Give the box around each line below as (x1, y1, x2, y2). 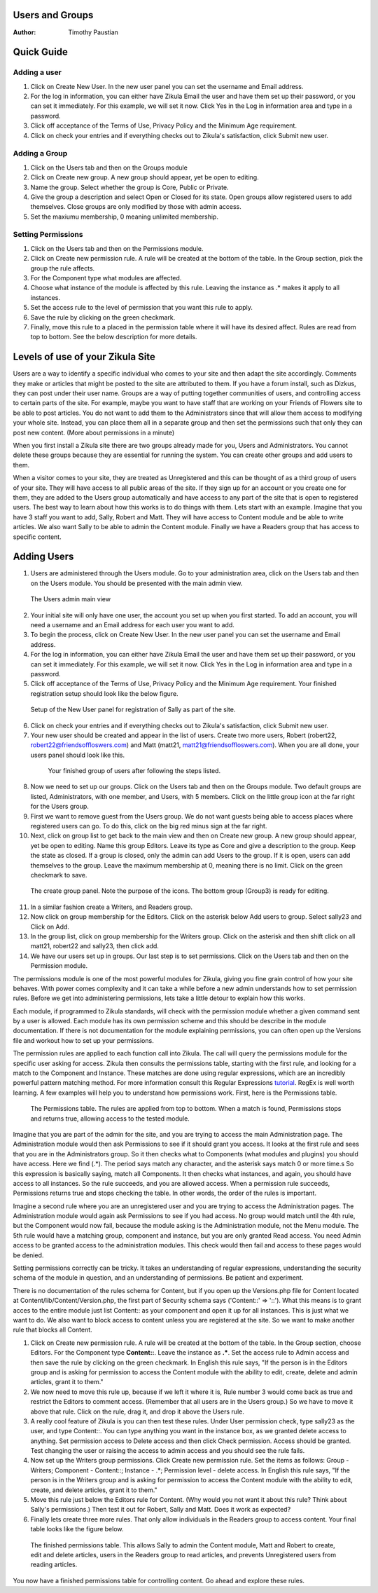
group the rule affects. (30, 264, 95, 273)
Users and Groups (13, 9, 94, 21)
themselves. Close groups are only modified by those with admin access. (30, 203, 241, 211)
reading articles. (30, 1560, 78, 1569)
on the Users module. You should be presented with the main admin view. (30, 579, 243, 587)
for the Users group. (30, 802, 89, 811)
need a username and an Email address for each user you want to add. (30, 621, 234, 629)
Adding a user (13, 67, 62, 77)
